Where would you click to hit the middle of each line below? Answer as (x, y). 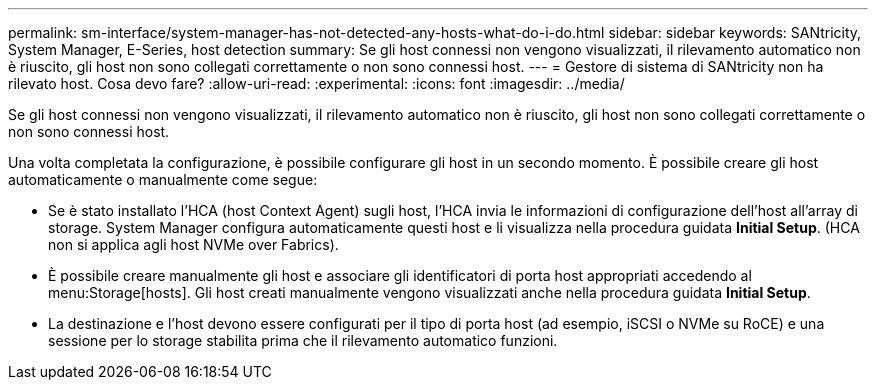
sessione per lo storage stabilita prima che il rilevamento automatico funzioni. (303, 340)
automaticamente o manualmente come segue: (163, 179)
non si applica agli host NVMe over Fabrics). (193, 244)
